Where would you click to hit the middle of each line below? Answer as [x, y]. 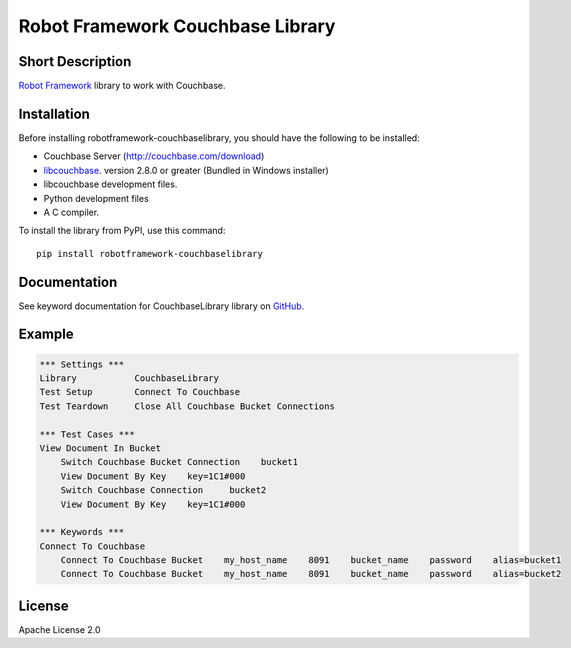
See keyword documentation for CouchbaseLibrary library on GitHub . [161, 306]
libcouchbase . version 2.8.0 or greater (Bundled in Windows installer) [186, 170]
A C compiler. [71, 212]
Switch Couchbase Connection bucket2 [163, 490]
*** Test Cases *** [87, 434]
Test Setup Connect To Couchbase [139, 392]
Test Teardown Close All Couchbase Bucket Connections [187, 406]
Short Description [75, 61]
